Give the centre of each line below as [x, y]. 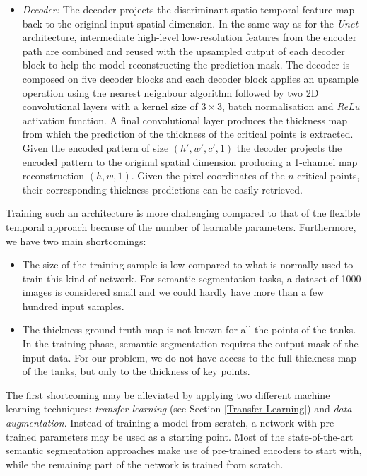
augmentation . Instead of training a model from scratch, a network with [161, 423]
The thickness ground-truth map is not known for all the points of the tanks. [189, 329]
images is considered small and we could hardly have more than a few [173, 292]
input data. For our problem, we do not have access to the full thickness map [190, 357]
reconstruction [53, 175]
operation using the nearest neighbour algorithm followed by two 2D [170, 92]
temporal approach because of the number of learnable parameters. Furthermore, [181, 226]
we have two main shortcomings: [76, 240]
